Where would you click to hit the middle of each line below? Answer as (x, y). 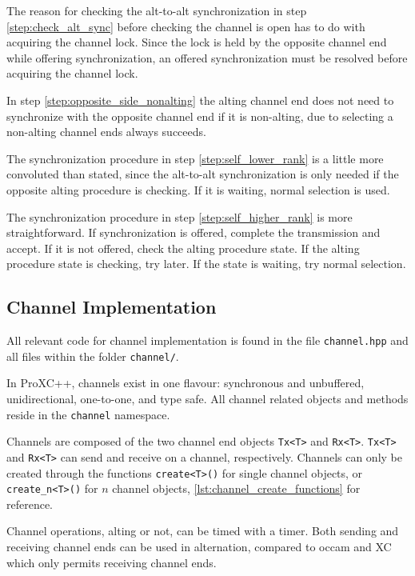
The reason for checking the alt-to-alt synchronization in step (157, 10)
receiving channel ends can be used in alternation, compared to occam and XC (199, 547)
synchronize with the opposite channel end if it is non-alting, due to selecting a (200, 116)
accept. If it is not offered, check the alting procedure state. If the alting (183, 248)
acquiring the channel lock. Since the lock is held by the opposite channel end (197, 42)
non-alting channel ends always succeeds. (106, 132)
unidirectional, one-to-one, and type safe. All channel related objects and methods (207, 399)
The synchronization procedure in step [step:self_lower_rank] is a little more (195, 158)
